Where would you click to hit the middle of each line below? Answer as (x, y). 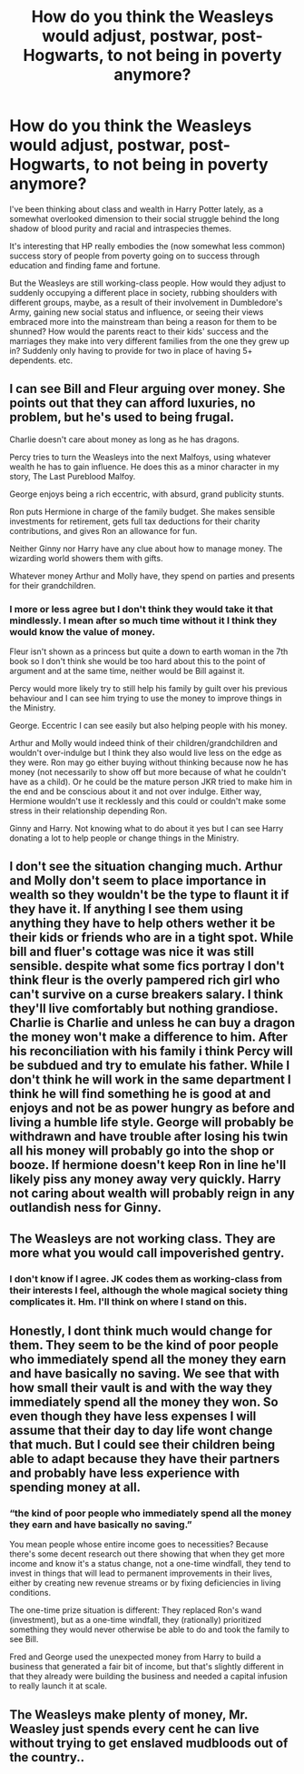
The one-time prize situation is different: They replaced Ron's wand (136, 1610)
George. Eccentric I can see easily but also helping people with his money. (148, 726)
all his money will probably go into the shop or (142, 1151)
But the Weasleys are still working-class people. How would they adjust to (147, 283)
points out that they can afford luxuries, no (132, 403)
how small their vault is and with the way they (141, 1388)
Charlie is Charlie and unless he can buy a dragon (152, 1023)
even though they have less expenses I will (133, 1416)
